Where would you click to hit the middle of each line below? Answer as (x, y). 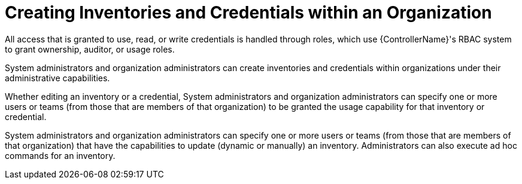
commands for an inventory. (60, 155)
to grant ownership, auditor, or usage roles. (90, 49)
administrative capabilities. (57, 78)
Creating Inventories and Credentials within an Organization (248, 13)
